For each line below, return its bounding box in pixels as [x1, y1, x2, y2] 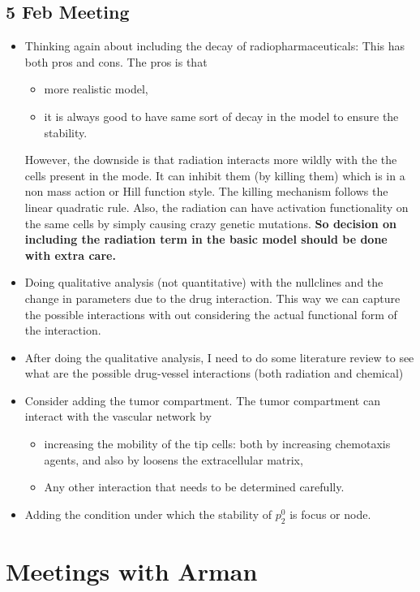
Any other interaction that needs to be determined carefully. [44, 478, 345, 495]
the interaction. [24, 322, 101, 339]
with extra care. [24, 246, 116, 263]
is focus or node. [289, 505, 371, 522]
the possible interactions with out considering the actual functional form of [24, 305, 397, 322]
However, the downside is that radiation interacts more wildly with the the [24, 151, 397, 168]
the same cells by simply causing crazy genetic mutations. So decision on [24, 214, 397, 231]
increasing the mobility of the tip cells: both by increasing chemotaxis [44, 435, 391, 452]
